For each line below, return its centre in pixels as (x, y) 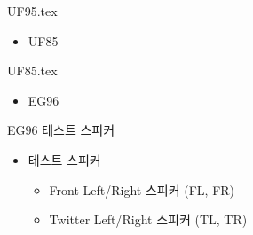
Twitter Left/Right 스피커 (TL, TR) (148, 219)
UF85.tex (32, 70)
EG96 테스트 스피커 (61, 130)
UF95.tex (32, 11)
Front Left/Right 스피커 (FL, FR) (142, 189)
